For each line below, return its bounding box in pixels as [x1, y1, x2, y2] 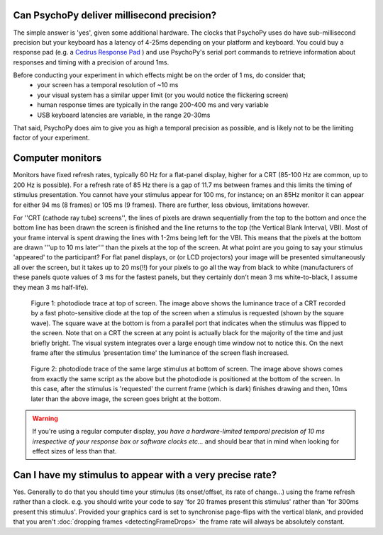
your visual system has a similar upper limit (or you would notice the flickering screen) [37, 91, 289, 99]
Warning [32, 414, 58, 422]
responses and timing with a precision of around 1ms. [13, 57, 170, 67]
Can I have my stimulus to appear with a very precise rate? [13, 468, 277, 481]
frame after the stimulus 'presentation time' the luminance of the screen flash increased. [30, 348, 289, 357]
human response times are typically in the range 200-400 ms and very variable [37, 101, 269, 109]
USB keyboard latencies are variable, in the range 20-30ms [37, 111, 211, 119]
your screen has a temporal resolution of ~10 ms [37, 81, 179, 89]
